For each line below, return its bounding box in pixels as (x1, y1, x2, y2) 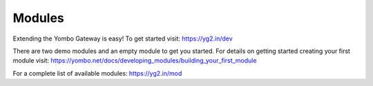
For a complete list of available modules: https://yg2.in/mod (12, 69, 182, 77)
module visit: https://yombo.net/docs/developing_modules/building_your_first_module (12, 56, 257, 65)
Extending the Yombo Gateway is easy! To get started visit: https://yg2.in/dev (12, 34, 233, 43)
